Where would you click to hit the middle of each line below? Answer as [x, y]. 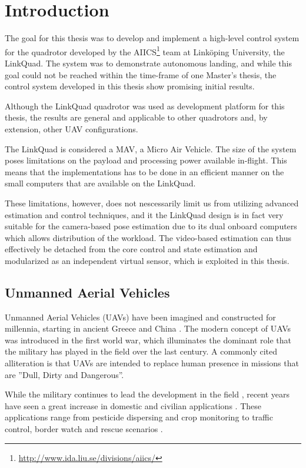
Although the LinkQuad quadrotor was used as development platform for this [145, 106]
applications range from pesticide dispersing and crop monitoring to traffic [139, 417]
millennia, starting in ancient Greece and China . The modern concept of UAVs [148, 328]
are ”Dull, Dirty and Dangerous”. [64, 374]
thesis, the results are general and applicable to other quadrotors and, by [136, 117]
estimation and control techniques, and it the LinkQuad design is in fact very [144, 214]
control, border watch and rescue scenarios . [84, 429]
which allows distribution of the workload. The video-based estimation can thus [148, 237]
